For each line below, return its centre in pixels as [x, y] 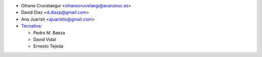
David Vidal [45, 39]
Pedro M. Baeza [49, 33]
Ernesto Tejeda [48, 46]
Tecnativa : [32, 26]
